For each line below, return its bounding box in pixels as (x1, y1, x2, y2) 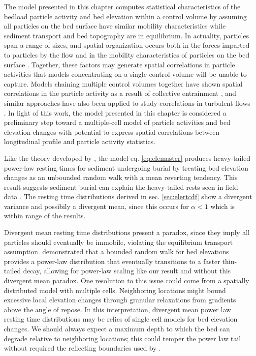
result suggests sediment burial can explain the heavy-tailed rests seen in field (4, 181, 238, 192)
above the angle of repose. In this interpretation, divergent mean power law (4, 304, 231, 314)
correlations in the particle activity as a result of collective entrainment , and (4, 88, 236, 98)
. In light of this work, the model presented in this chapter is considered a (4, 107, 226, 118)
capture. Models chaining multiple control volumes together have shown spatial (4, 78, 243, 89)
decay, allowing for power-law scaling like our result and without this (23, 266, 231, 276)
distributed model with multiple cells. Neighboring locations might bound (4, 285, 226, 295)
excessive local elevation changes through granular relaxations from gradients (4, 295, 236, 305)
